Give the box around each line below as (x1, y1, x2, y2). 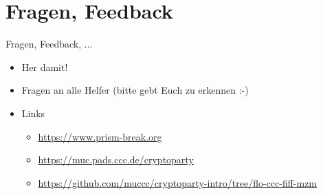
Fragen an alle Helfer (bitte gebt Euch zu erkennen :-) (21, 83, 249, 97)
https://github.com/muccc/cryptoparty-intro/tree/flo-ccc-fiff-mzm (38, 175, 318, 189)
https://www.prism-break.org (38, 129, 162, 143)
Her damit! (21, 59, 68, 74)
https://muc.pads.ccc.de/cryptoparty (38, 152, 194, 167)
